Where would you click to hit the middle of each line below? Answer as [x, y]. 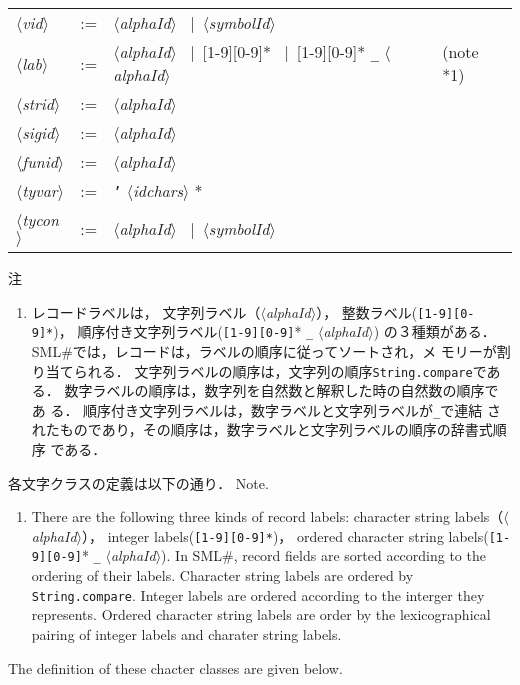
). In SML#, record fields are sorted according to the [323, 555]
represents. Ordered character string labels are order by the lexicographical [261, 614]
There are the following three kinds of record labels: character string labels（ [267, 516]
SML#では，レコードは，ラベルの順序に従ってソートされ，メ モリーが [264, 350]
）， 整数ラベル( [367, 311]
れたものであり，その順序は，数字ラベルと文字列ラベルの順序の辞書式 [262, 429]
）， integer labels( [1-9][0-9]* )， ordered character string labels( [285, 535]
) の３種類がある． [434, 331]
